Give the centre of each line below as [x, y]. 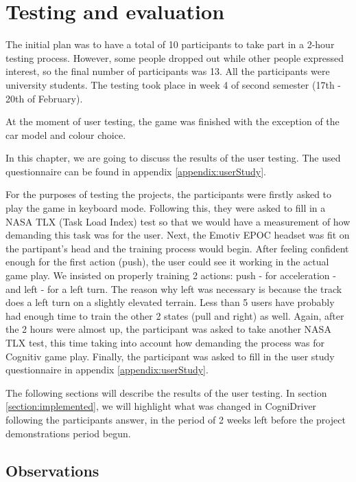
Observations [52, 470]
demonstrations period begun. [68, 433]
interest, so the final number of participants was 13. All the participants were [168, 71]
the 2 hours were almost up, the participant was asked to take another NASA [168, 329]
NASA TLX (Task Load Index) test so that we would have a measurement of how [178, 221]
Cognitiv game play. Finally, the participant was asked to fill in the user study [170, 356]
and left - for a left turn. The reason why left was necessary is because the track [174, 288]
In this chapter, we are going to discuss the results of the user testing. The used [173, 158]
